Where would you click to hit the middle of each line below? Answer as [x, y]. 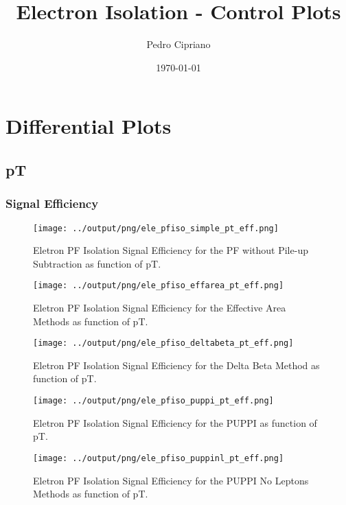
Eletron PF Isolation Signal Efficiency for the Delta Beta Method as [176, 365]
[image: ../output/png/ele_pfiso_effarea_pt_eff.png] [159, 286]
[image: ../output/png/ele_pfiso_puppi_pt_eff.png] [153, 401]
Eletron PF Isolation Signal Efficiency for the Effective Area [160, 307]
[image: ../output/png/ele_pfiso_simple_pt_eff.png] [156, 228]
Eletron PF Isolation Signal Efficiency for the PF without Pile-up [171, 250]
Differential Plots [89, 126]
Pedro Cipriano [178, 44]
